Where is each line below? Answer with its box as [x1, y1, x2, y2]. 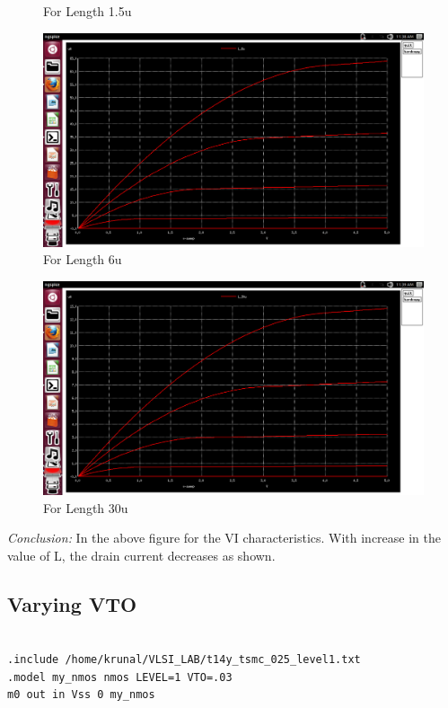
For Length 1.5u [43, 2, 132, 20]
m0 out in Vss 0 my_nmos [7, 688, 155, 702]
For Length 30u [43, 498, 128, 517]
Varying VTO [7, 589, 137, 617]
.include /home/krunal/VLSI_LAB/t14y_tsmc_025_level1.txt [7, 653, 361, 667]
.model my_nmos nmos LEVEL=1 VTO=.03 [7, 670, 233, 684]
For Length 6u [43, 250, 122, 269]
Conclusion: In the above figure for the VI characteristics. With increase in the [7, 528, 442, 547]
